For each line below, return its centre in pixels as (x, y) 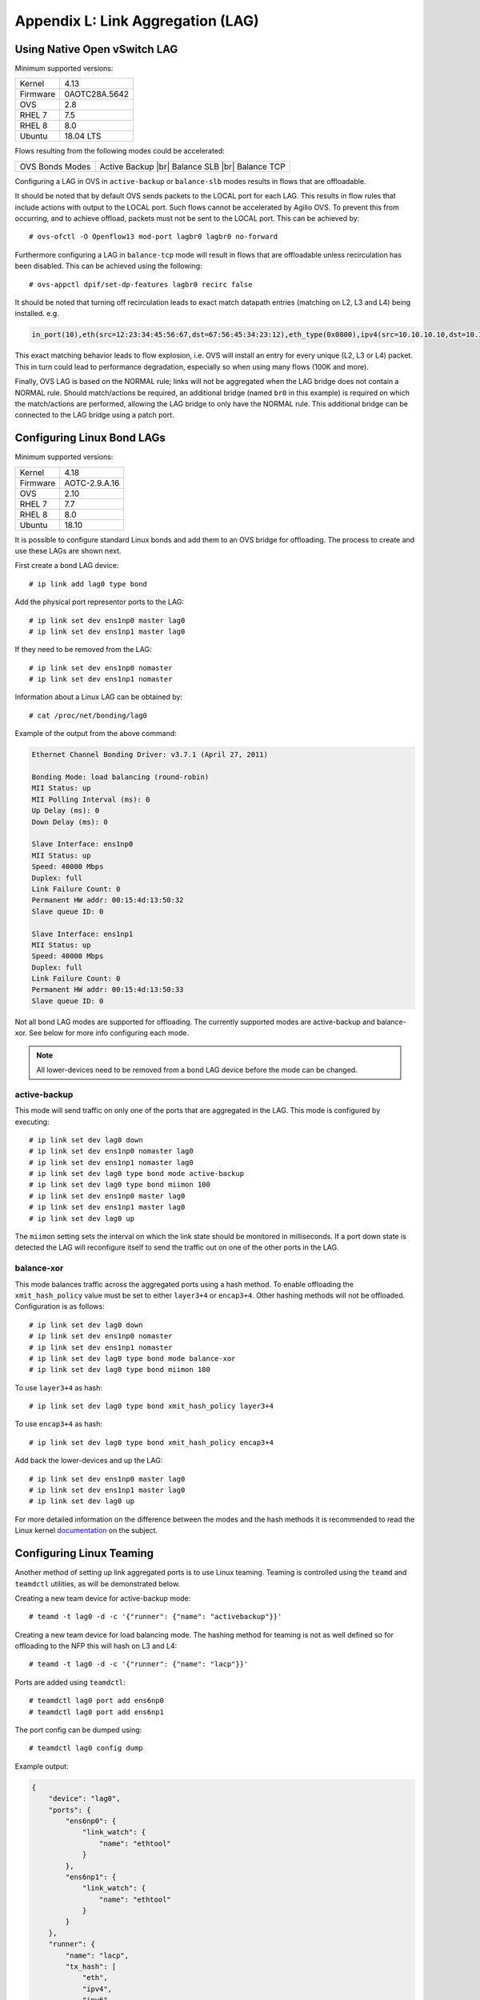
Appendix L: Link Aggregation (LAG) (137, 21)
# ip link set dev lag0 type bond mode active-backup (136, 1174)
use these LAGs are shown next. (68, 550)
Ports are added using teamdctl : (70, 1682)
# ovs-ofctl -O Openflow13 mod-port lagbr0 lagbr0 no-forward (154, 237)
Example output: (42, 1766)
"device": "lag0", (84, 1799)
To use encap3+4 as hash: (59, 1424)
